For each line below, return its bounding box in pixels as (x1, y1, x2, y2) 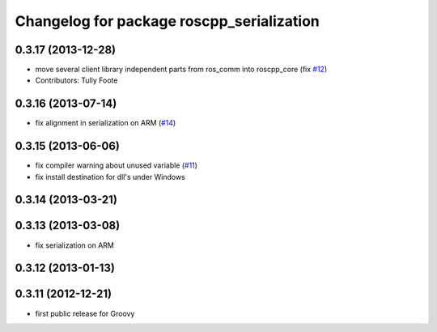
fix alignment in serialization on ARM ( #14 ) (35, 118, 176, 128)
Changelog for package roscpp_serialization (15, 12, 320, 30)
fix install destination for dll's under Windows (35, 172, 185, 181)
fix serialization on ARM (35, 240, 115, 250)
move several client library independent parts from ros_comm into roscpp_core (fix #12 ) (35, 65, 328, 74)
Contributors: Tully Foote (35, 75, 118, 85)
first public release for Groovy (35, 309, 135, 318)
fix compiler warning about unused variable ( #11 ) (35, 160, 198, 170)
